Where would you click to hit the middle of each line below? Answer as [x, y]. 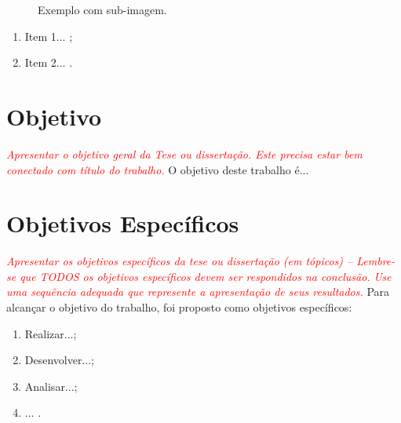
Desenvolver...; [59, 360]
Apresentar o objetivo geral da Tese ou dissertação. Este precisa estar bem [184, 153]
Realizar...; [51, 333]
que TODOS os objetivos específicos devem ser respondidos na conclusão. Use [206, 276]
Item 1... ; [49, 36]
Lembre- [376, 261]
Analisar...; [51, 386]
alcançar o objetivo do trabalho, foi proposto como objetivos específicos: [179, 307]
